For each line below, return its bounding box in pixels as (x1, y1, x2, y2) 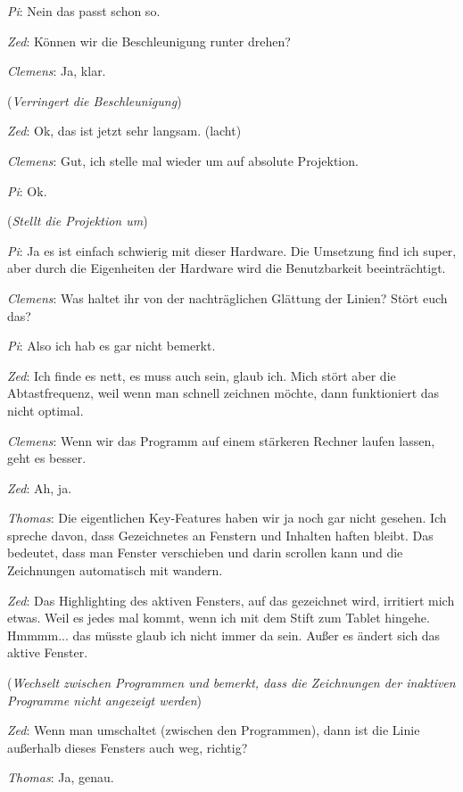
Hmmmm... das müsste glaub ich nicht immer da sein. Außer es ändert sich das (7, 625, 441, 644)
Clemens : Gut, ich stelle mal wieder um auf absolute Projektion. (7, 151, 359, 169)
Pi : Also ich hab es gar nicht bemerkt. (7, 336, 216, 355)
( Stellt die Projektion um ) (7, 211, 148, 230)
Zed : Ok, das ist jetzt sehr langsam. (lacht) (7, 121, 242, 140)
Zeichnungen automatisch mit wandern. (7, 561, 223, 580)
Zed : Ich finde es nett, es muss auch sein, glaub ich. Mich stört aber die (7, 366, 396, 384)
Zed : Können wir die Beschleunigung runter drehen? (7, 31, 291, 50)
